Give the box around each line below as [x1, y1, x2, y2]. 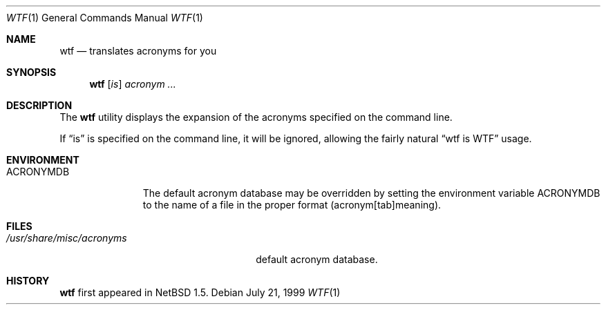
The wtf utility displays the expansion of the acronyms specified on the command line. [59, 111, 453, 123]
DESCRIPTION [6, 99, 73, 111]
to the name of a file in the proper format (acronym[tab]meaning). [142, 199, 442, 211]
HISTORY [6, 275, 50, 287]
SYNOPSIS [6, 66, 57, 78]
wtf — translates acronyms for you [59, 45, 217, 57]
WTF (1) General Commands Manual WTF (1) [6, 12, 203, 23]
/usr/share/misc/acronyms [6, 232, 127, 244]
